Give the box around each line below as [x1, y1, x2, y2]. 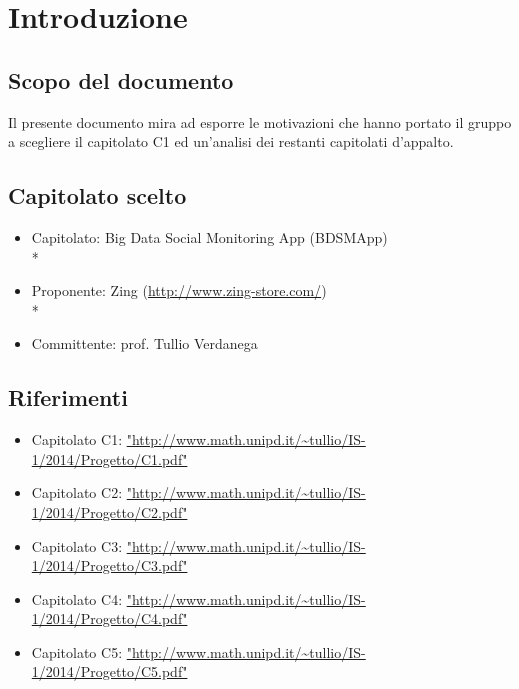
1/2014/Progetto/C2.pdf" [31, 501, 188, 522]
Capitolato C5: [31, 641, 123, 662]
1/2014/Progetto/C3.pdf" [31, 555, 188, 576]
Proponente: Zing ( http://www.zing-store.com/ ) [31, 280, 327, 301]
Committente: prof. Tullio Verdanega [31, 333, 258, 354]
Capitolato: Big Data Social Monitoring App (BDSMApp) [31, 226, 388, 247]
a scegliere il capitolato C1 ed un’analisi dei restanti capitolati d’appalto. [8, 131, 454, 152]
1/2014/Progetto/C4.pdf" [31, 608, 188, 629]
